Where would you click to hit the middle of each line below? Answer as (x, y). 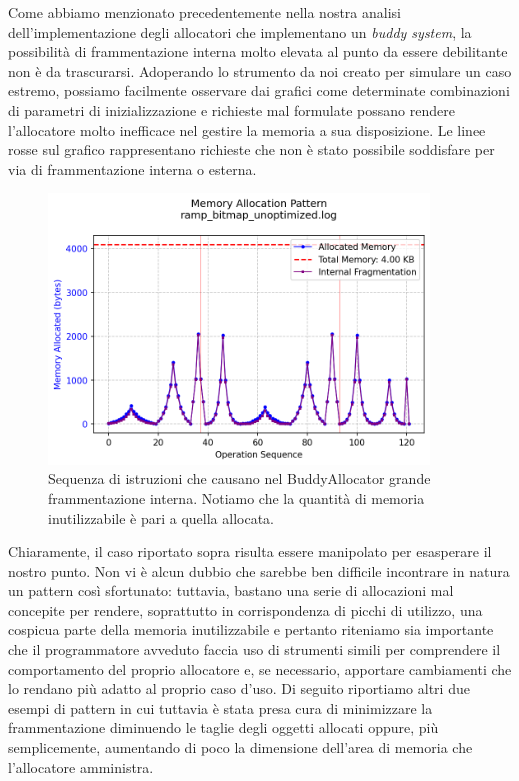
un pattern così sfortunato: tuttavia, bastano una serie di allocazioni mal (231, 590)
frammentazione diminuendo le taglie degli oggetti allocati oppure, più (223, 727)
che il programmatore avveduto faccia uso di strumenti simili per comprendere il (254, 649)
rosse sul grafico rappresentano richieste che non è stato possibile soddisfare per (251, 149)
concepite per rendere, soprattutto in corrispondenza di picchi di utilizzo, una (245, 609)
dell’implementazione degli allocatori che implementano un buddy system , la (240, 31)
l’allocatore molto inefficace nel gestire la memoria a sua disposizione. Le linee (247, 129)
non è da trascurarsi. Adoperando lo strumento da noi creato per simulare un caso (260, 70)
